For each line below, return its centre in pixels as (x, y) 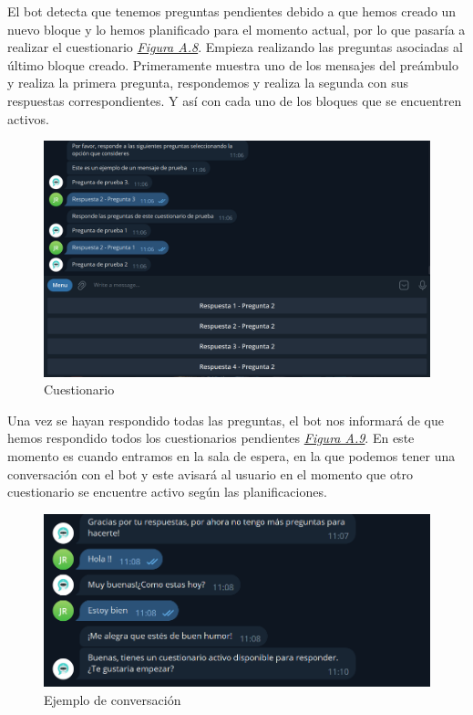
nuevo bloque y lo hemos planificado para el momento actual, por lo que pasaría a (236, 29)
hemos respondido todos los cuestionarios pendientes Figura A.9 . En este (211, 438)
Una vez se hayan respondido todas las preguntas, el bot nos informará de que (226, 420)
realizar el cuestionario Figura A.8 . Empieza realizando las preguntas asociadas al (235, 47)
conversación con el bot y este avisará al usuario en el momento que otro (210, 473)
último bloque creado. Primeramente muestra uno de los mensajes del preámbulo (233, 64)
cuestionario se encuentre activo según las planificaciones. (167, 492)
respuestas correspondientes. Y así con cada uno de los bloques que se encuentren (235, 100)
